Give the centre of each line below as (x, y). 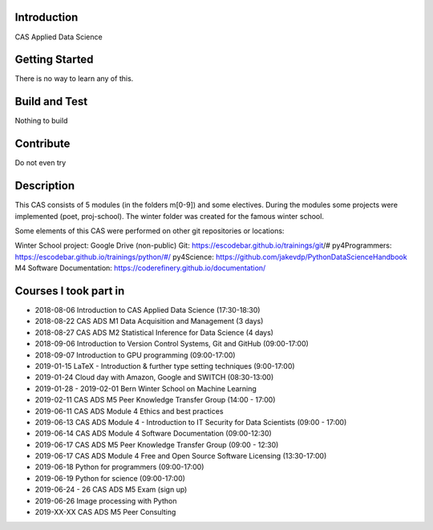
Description (45, 186)
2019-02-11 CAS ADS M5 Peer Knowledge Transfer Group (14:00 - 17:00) (155, 400)
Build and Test (51, 101)
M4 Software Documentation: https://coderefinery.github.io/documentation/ (140, 268)
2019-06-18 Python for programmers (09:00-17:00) (119, 467)
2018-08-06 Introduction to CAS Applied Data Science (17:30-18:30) (148, 310)
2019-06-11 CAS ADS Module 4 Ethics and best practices (129, 411)
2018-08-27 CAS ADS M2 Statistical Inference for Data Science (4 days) (154, 332)
